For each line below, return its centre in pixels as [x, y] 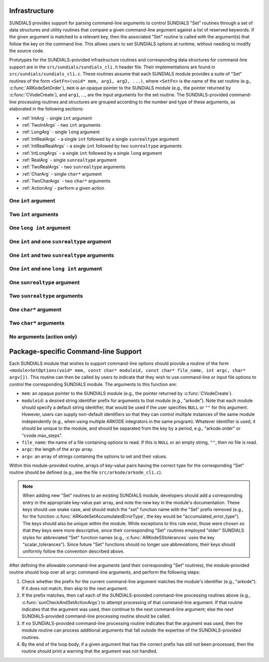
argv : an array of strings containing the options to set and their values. [95, 456]
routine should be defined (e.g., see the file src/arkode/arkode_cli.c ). [86, 472]
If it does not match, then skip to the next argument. [75, 588]
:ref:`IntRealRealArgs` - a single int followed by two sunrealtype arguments [102, 146]
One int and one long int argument [56, 269]
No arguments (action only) [43, 336]
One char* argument [35, 310]
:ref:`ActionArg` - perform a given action [63, 188]
